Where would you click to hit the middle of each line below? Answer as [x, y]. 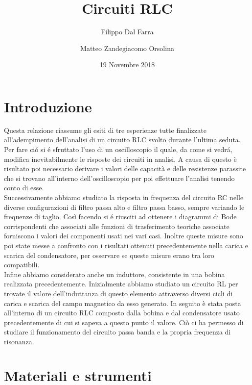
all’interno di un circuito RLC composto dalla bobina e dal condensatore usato [122, 313]
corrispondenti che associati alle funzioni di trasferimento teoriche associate [117, 226]
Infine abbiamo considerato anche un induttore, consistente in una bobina [115, 274]
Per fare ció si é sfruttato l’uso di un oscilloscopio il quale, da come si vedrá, [118, 149]
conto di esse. [24, 188]
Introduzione [48, 106]
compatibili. [22, 265]
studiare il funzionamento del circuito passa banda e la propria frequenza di [117, 332]
